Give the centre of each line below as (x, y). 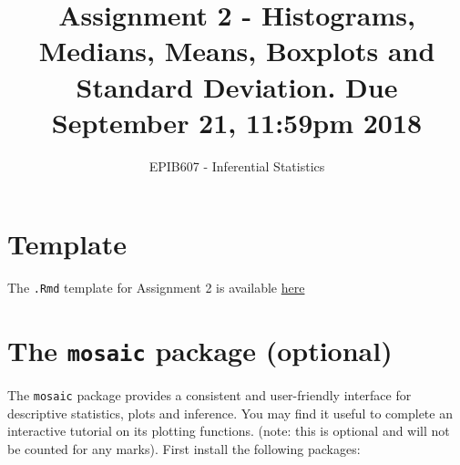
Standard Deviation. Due (237, 86)
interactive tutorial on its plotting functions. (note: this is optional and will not (229, 431)
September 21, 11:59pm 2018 (237, 122)
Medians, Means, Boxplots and (237, 51)
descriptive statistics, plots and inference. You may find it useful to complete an (230, 413)
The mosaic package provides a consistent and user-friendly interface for (210, 395)
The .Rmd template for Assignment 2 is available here (156, 288)
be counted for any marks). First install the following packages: (184, 448)
